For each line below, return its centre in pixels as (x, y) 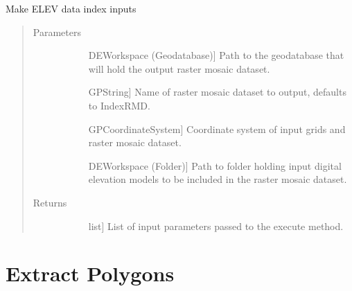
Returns (50, 202)
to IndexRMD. (119, 105)
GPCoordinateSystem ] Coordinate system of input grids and (217, 129)
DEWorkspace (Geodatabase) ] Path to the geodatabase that (216, 55)
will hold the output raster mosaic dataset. (179, 68)
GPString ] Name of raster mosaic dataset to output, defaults (217, 92)
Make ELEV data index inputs (71, 8)
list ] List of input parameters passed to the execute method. (216, 226)
